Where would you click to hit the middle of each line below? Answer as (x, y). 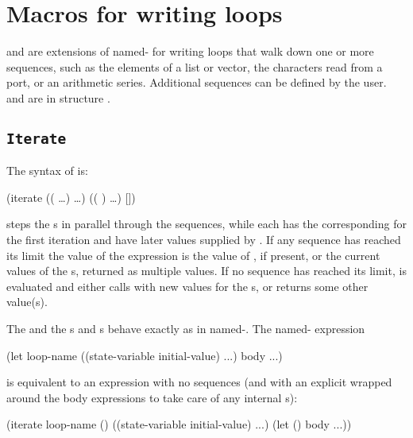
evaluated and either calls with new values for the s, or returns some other (187, 286)
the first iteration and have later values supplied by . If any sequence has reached (204, 240)
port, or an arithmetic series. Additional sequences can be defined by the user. (197, 82)
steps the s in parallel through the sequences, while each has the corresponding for (206, 224)
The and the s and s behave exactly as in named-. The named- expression (186, 329)
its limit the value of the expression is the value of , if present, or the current (193, 255)
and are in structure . (58, 97)
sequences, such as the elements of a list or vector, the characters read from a (195, 66)
